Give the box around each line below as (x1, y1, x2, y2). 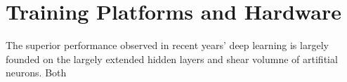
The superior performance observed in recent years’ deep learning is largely (6, 38, 329, 53)
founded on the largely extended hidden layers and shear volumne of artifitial (6, 51, 338, 66)
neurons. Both (6, 65, 67, 80)
